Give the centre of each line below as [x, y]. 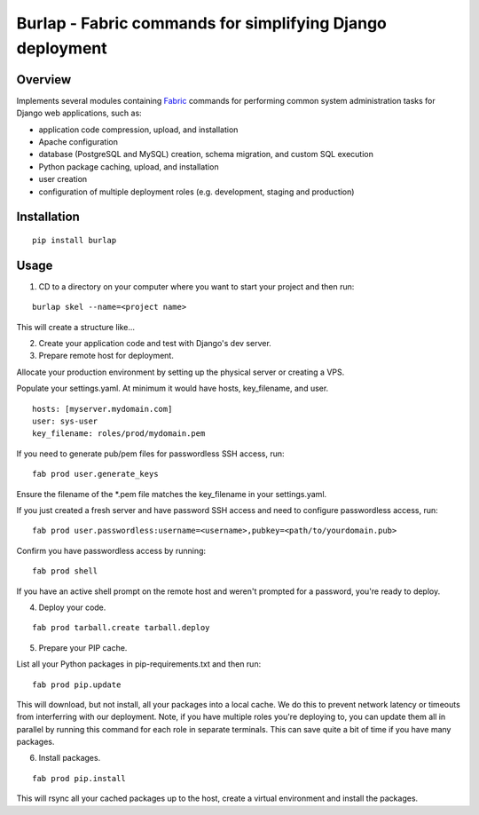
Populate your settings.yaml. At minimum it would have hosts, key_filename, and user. [173, 388]
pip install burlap [75, 240]
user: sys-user [65, 421]
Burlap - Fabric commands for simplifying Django [202, 23]
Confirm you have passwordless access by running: [111, 550]
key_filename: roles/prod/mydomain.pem [119, 434]
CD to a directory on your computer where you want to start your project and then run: [196, 286]
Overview [44, 79]
